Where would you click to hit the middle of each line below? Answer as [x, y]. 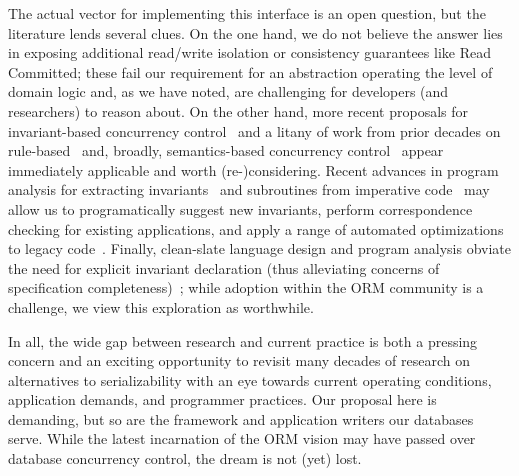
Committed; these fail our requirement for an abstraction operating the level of [250, 71]
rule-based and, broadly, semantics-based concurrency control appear [226, 150]
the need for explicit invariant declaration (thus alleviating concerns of [224, 267]
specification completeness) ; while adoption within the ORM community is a [246, 287]
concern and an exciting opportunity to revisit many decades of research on [239, 360]
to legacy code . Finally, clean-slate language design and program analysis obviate [260, 248]
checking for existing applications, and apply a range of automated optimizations [256, 228]
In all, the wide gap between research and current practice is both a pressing [243, 340]
